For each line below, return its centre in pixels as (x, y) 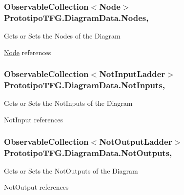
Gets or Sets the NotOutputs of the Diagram (71, 170)
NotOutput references (36, 187)
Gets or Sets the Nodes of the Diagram (62, 36)
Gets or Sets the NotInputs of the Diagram (68, 103)
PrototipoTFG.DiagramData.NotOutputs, (88, 152)
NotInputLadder (132, 74)
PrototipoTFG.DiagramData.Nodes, (76, 17)
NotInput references (34, 120)
